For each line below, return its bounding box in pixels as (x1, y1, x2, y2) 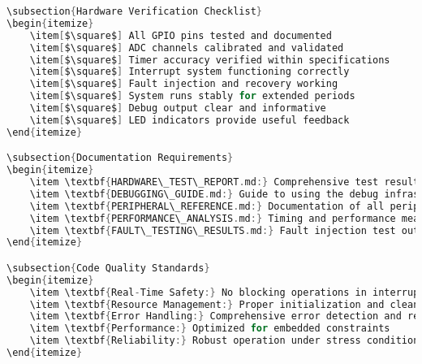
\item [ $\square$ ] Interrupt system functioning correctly (29, 66, 350, 78)
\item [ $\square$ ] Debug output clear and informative (29, 102, 326, 114)
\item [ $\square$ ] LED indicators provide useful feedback (29, 114, 350, 126)
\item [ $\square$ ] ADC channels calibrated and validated (29, 41, 344, 54)
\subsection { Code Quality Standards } (6, 262, 210, 274)
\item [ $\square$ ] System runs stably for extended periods (29, 90, 355, 102)
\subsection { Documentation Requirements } (6, 152, 234, 164)
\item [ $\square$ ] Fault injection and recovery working (29, 78, 338, 90)
